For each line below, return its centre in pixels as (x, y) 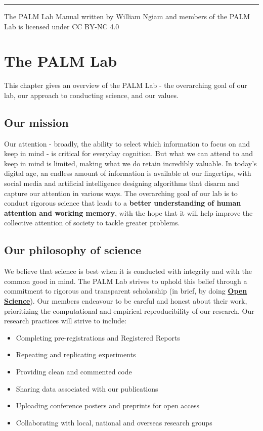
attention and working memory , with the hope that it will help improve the (128, 212)
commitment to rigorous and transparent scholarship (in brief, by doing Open (126, 291)
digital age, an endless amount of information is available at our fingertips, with (128, 173)
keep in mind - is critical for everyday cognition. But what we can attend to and (128, 153)
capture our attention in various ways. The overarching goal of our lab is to (121, 193)
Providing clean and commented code (74, 371)
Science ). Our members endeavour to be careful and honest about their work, (126, 301)
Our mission (36, 122)
